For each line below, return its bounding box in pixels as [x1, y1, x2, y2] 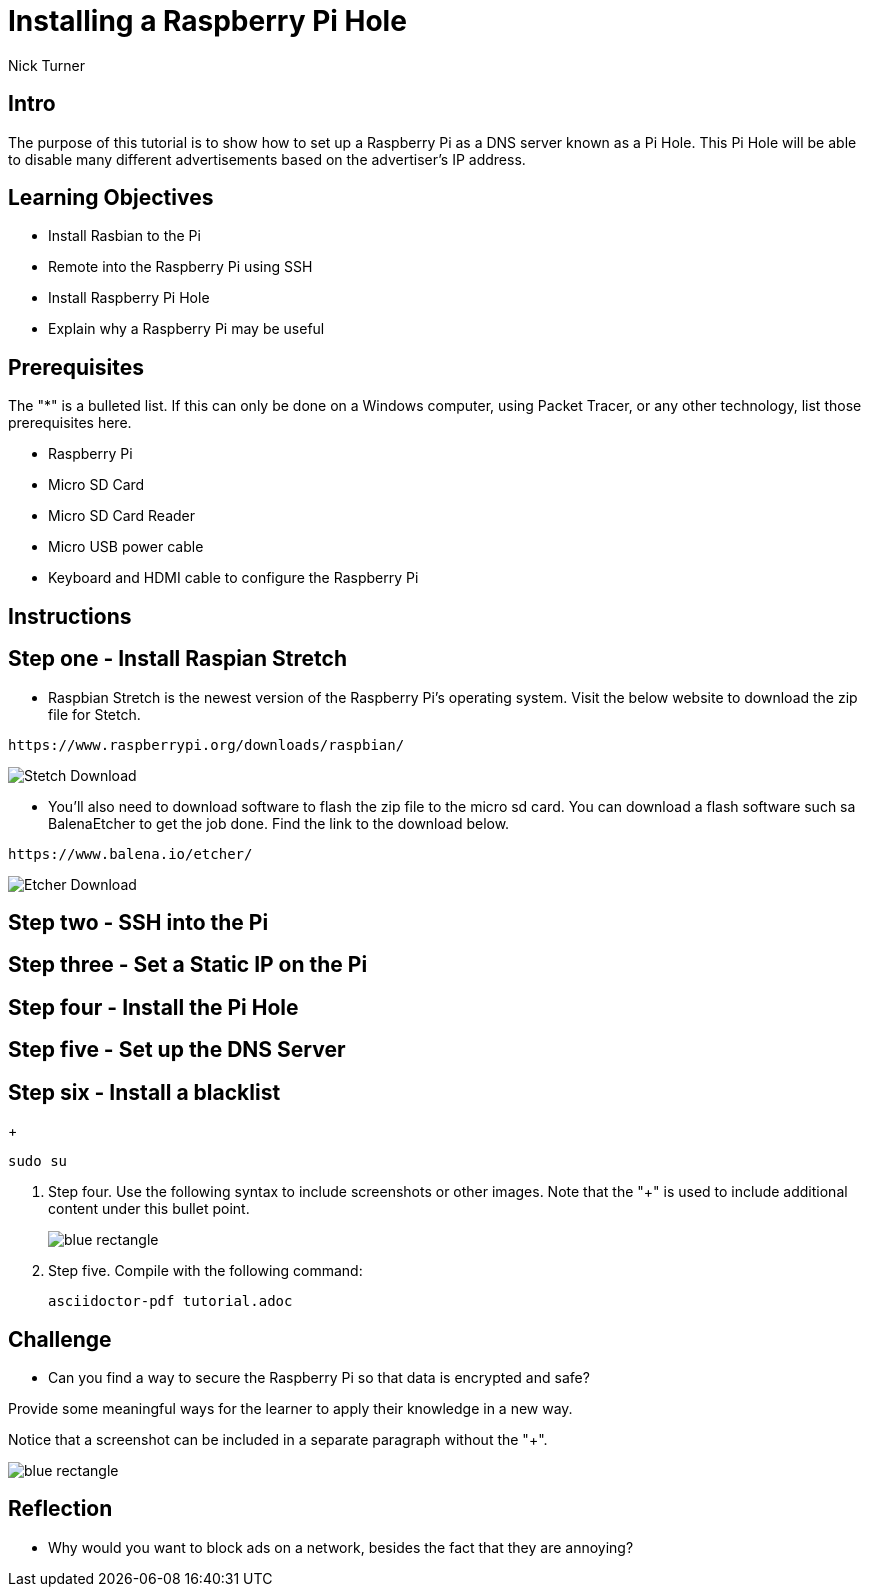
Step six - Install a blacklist [8, 1079, 281, 1105]
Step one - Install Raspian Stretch [8, 646, 347, 672]
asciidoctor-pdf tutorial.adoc [48, 1293, 293, 1310]
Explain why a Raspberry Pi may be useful [48, 320, 325, 338]
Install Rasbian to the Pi [48, 227, 201, 245]
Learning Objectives [8, 185, 214, 211]
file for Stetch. [48, 705, 141, 723]
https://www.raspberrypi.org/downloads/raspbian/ [8, 736, 405, 753]
